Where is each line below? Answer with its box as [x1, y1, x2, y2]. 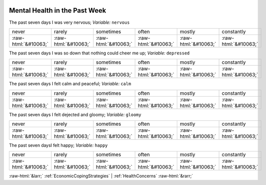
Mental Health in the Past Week [9, 6, 107, 15]
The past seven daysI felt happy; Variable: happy [9, 142, 108, 148]
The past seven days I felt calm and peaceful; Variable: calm [9, 81, 132, 87]
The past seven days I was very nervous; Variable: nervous [9, 19, 130, 25]
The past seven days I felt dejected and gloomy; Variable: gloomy [9, 112, 141, 118]
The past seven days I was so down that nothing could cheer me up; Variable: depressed [9, 50, 190, 56]
